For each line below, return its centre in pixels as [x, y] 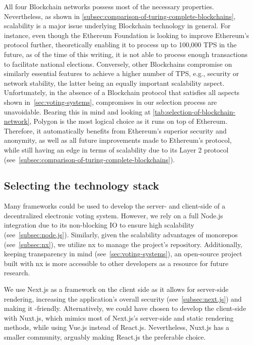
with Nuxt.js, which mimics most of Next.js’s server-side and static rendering [119, 317]
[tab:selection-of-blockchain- [194, 111]
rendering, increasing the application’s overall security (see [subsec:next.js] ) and [123, 298]
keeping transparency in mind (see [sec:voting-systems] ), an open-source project [123, 254]
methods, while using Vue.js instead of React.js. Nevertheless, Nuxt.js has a [117, 327]
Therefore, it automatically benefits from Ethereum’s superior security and [115, 130]
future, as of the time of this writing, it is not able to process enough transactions [126, 54]
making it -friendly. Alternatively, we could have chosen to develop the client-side [125, 308]
